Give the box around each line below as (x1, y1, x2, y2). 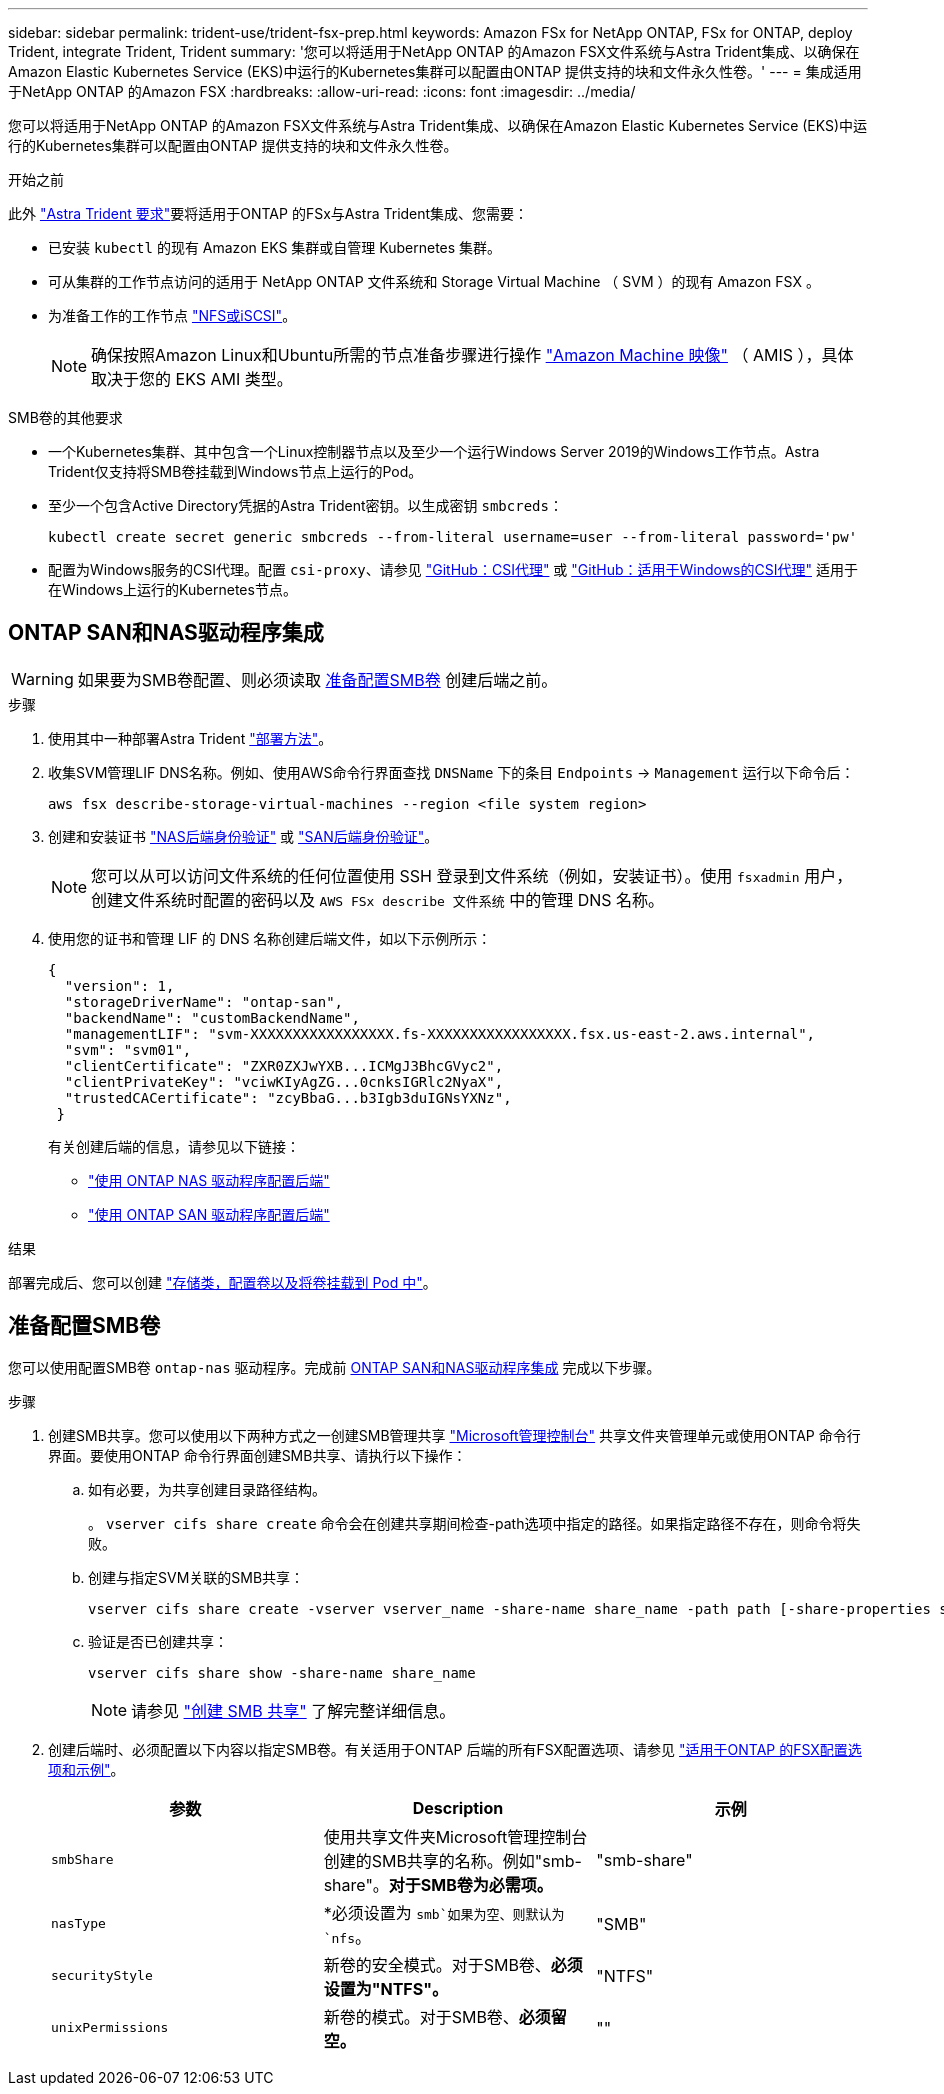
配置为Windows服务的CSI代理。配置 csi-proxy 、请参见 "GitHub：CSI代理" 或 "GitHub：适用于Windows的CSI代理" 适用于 (48, 561, 858, 578)
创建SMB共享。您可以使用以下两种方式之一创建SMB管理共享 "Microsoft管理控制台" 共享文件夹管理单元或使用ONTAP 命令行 (48, 1426, 861, 1444)
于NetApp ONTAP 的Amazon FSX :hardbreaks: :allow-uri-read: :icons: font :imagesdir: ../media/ (8, 83, 636, 100)
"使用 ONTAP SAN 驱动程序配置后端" (88, 1205, 330, 1223)
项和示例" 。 (48, 1760, 125, 1778)
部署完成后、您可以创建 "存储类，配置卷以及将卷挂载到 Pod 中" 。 (8, 1273, 437, 1291)
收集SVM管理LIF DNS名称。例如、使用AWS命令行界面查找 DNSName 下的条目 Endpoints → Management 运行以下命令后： (48, 763, 855, 781)
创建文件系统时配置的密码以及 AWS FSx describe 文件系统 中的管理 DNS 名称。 (91, 889, 665, 910)
